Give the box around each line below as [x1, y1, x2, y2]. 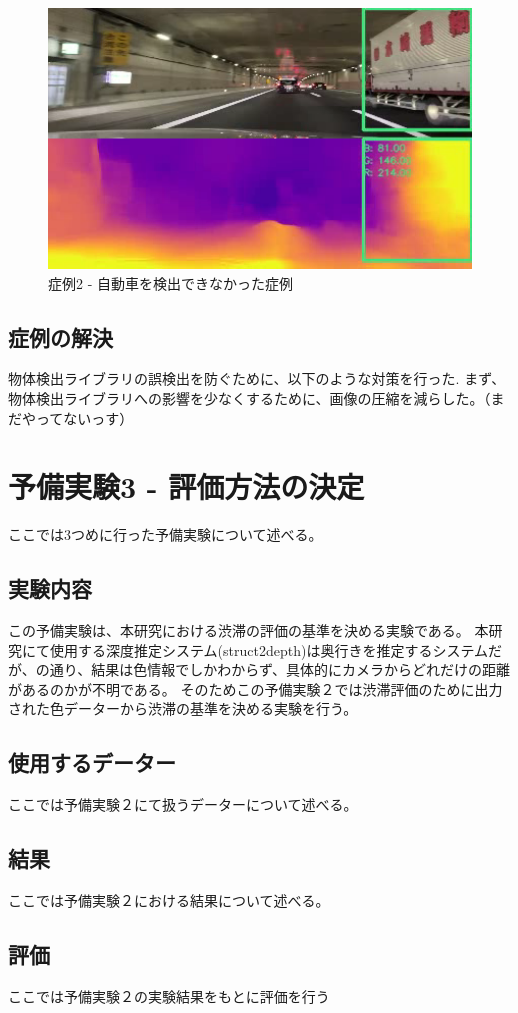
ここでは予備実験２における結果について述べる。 [8, 889, 330, 910]
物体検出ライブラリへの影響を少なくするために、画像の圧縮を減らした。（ [8, 387, 491, 408]
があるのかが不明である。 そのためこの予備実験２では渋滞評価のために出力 [8, 678, 503, 699]
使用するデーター [8, 747, 176, 778]
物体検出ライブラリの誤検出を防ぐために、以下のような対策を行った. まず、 [8, 368, 506, 389]
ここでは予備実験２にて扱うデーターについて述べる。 [8, 794, 358, 815]
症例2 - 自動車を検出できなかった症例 [48, 272, 293, 293]
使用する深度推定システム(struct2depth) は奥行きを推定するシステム [49, 639, 488, 660]
